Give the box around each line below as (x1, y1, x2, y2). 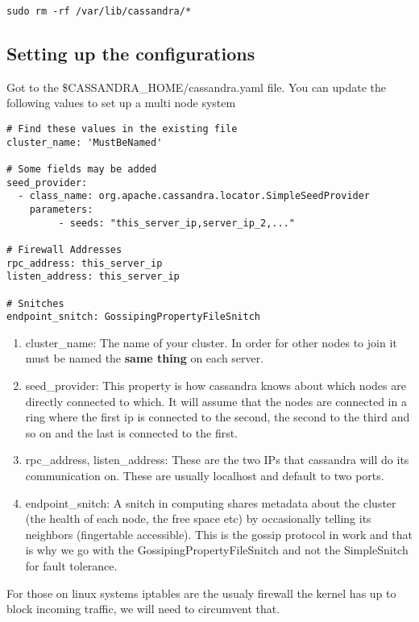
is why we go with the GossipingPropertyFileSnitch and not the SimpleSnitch (25, 541, 409, 558)
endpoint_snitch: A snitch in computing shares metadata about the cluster (25, 494, 396, 511)
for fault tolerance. (25, 558, 118, 574)
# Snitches (6, 297, 64, 309)
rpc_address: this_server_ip (6, 257, 163, 269)
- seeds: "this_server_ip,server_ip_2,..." (58, 217, 295, 229)
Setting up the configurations (6, 41, 255, 66)
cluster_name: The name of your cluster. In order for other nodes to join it (25, 334, 397, 350)
